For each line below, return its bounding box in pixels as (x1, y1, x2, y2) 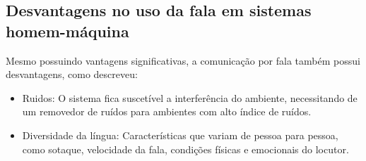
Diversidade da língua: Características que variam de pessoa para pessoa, (22, 127, 338, 142)
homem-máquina (6, 20, 129, 41)
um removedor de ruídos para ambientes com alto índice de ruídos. (22, 104, 312, 119)
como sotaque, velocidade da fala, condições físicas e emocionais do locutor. (22, 141, 349, 156)
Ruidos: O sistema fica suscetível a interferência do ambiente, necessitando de (22, 90, 358, 105)
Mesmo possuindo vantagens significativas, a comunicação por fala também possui (6, 53, 360, 67)
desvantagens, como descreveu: (6, 67, 138, 82)
